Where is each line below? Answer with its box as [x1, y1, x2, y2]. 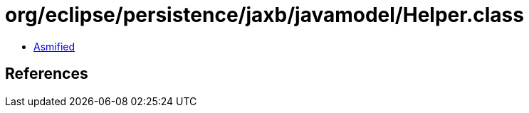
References [5, 65, 88, 83]
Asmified [33, 40, 75, 53]
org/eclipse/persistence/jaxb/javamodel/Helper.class [5, 3, 524, 27]
